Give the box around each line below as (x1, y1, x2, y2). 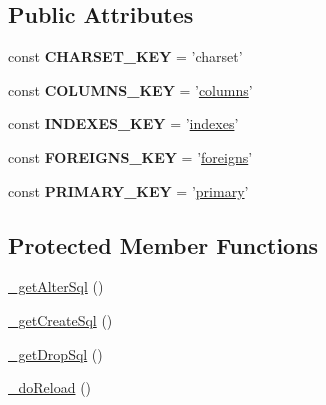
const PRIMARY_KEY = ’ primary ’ (8, 180, 249, 201)
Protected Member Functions (8, 229, 319, 260)
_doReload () (8, 377, 92, 398)
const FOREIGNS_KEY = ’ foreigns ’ (8, 146, 253, 167)
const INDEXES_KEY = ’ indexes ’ (8, 113, 239, 134)
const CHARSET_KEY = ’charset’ (8, 46, 243, 67)
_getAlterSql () (8, 276, 104, 297)
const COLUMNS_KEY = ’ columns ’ (8, 79, 253, 100)
